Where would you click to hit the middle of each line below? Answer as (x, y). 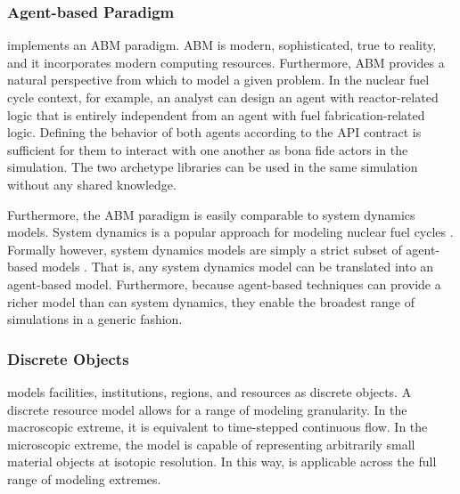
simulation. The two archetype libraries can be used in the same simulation (213, 167)
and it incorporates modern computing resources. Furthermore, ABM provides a (226, 62)
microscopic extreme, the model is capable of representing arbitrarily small (211, 444)
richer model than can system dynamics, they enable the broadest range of (211, 301)
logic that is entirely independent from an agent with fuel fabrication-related (216, 114)
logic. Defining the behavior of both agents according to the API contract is (214, 132)
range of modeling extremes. (84, 478)
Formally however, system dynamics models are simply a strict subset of (205, 249)
